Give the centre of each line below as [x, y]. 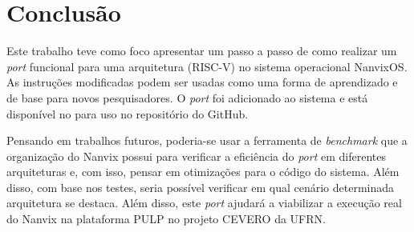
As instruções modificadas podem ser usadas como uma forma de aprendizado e [202, 82]
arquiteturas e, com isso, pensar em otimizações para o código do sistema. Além [203, 172]
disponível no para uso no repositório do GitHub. [128, 113]
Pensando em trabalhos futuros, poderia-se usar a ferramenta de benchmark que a [207, 140]
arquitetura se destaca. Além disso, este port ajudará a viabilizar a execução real [204, 203]
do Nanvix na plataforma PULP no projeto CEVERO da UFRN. [166, 219]
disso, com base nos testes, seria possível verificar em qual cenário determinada [201, 187]
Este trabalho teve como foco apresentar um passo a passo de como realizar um [202, 51]
